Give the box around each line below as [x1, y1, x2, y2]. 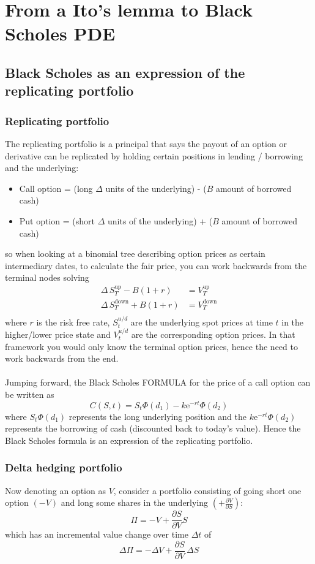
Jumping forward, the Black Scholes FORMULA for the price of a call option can [5, 376, 311, 389]
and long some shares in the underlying [61, 496, 209, 509]
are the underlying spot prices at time [130, 315, 273, 328]
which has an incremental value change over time [5, 528, 188, 541]
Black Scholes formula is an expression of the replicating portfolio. [5, 433, 253, 446]
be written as [5, 387, 54, 400]
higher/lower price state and [5, 327, 111, 340]
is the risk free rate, [36, 315, 110, 328]
